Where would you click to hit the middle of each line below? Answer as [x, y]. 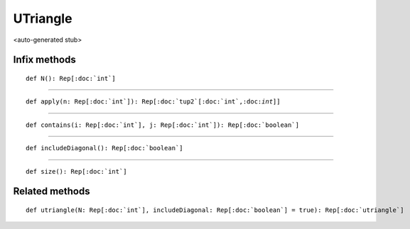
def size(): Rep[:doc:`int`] [76, 171]
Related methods [52, 191]
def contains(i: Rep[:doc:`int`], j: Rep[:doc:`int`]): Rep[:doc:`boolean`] [163, 125]
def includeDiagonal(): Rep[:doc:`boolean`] [105, 148]
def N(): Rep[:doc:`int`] [71, 78]
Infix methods [44, 60]
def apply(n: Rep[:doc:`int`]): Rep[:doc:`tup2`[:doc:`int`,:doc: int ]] [153, 102]
